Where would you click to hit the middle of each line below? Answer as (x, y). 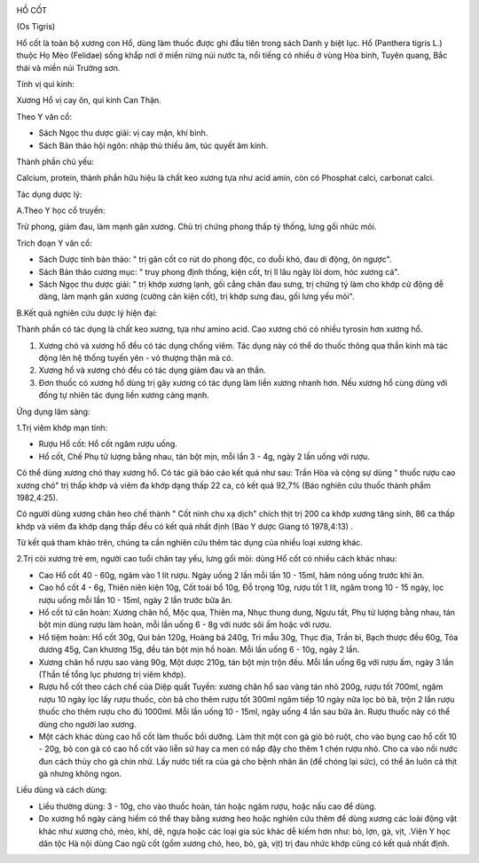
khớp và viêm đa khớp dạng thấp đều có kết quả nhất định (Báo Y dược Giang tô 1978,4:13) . (185, 526)
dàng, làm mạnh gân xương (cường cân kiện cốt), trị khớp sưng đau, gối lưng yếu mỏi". (196, 296)
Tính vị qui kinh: (45, 83)
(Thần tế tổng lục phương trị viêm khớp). (112, 674)
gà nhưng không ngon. (80, 774)
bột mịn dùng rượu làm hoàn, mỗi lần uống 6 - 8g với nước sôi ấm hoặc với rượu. (185, 624)
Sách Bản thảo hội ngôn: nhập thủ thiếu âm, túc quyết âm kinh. (153, 145)
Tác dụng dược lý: (49, 194)
